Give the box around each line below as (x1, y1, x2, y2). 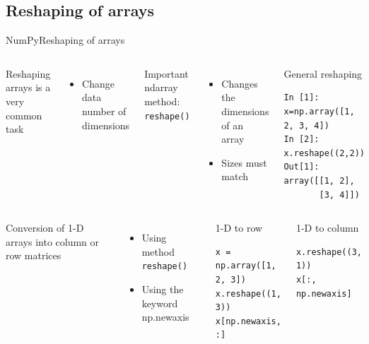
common (6, 107, 42, 122)
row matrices (6, 248, 61, 263)
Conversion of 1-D (6, 220, 84, 235)
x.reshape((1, (215, 288, 281, 299)
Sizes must (221, 155, 267, 170)
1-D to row (215, 220, 263, 235)
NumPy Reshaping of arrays (6, 32, 125, 47)
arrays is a (6, 80, 51, 95)
